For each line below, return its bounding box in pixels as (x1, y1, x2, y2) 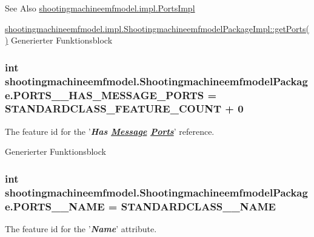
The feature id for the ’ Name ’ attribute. (5, 222, 157, 235)
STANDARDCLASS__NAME (121, 198, 276, 213)
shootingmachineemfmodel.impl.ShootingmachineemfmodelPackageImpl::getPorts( (5, 22, 309, 34)
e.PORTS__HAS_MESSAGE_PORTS (5, 87, 204, 102)
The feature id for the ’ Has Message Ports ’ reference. (5, 125, 215, 137)
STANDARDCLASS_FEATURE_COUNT (5, 101, 221, 116)
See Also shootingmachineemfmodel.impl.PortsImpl (5, 2, 195, 14)
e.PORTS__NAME (5, 198, 105, 213)
